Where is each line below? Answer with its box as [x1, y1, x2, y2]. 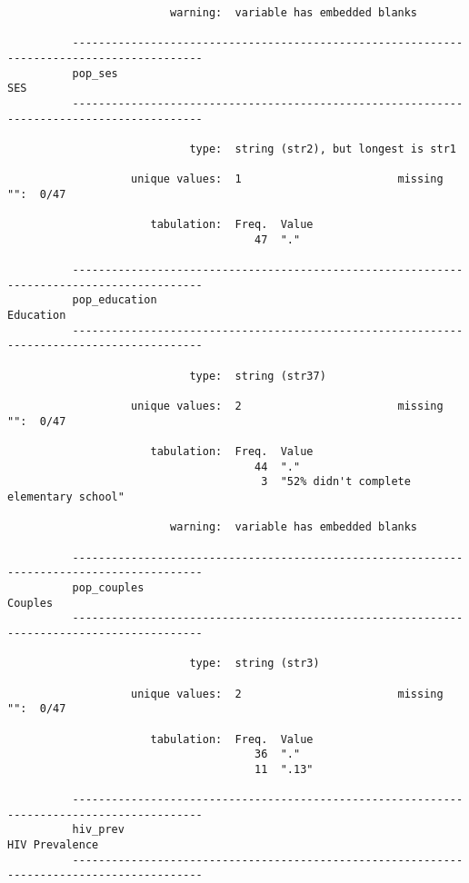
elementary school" [7, 491, 125, 503]
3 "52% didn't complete [261, 475, 411, 489]
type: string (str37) [189, 369, 326, 382]
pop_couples [72, 580, 145, 594]
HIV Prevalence [7, 838, 99, 852]
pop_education [72, 293, 157, 307]
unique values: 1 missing [131, 173, 444, 186]
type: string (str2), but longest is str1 [189, 142, 456, 155]
